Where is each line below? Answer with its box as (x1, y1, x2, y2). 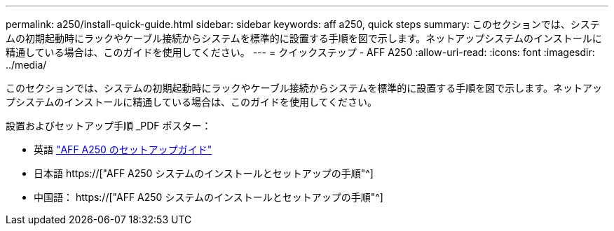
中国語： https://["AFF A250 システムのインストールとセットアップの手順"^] (34, 191, 383, 203)
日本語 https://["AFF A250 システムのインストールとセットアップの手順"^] (34, 167, 374, 179)
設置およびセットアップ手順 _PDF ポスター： (6, 120, 212, 132)
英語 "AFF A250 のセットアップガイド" (34, 143, 212, 155)
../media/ (6, 59, 47, 71)
